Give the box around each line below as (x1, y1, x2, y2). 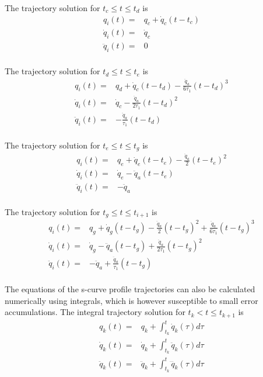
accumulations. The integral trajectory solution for (5, 306, 185, 318)
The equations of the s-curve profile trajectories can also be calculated (5, 283, 255, 295)
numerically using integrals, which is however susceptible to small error (5, 294, 258, 306)
